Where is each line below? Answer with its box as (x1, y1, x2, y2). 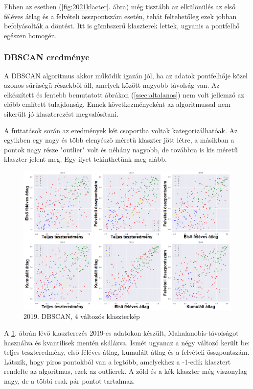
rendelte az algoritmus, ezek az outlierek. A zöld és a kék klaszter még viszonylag (4, 366, 247, 376)
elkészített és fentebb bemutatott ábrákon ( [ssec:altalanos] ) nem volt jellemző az (4, 89, 244, 99)
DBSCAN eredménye (4, 51, 90, 63)
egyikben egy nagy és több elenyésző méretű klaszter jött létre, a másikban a (4, 135, 234, 145)
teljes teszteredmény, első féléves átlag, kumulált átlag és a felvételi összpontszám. (4, 347, 250, 357)
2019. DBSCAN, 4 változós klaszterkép (23, 311, 140, 321)
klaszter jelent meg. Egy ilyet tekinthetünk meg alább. (4, 154, 167, 164)
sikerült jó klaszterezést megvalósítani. (4, 108, 119, 119)
